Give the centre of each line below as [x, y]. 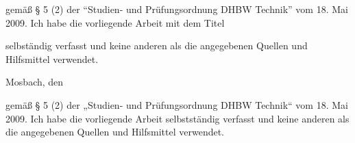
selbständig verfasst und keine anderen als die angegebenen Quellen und [157, 45]
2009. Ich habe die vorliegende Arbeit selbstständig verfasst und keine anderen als [177, 118]
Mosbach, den [35, 82]
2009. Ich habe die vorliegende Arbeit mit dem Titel [115, 22]
